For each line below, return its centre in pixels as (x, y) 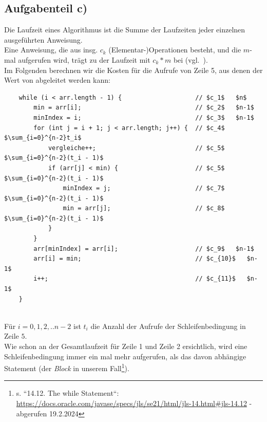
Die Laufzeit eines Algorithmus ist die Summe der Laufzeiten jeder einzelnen (125, 30)
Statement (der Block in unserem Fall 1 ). (67, 367)
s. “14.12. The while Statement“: (68, 393)
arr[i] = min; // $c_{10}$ (135, 259)
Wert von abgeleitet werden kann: (57, 80)
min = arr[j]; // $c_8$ (144, 208)
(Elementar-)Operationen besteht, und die (175, 50)
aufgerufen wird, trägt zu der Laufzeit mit (84, 59)
